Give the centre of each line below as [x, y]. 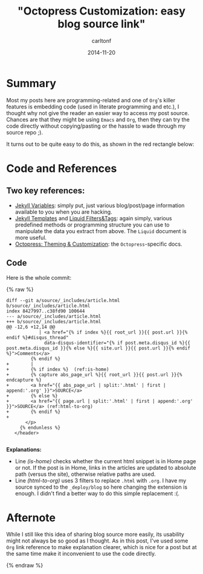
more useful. [31, 237]
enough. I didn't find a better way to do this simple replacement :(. [97, 493]
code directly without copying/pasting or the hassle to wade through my [96, 126]
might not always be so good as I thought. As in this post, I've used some [97, 541]
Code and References [62, 168]
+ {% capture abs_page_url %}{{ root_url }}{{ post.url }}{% [94, 374]
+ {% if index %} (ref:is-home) [58, 369]
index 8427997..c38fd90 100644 [46, 311]
